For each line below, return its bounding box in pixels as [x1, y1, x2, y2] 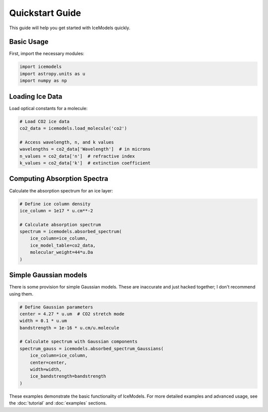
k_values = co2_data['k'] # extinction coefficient [19, 160, 151, 166]
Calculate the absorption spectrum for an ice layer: [9, 187, 113, 193]
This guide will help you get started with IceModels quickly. [9, 25, 131, 31]
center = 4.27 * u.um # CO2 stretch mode [19, 311, 125, 317]
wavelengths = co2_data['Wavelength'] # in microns [19, 146, 151, 152]
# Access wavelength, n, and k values [19, 139, 114, 145]
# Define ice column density [19, 201, 91, 207]
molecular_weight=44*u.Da [30, 249, 93, 255]
